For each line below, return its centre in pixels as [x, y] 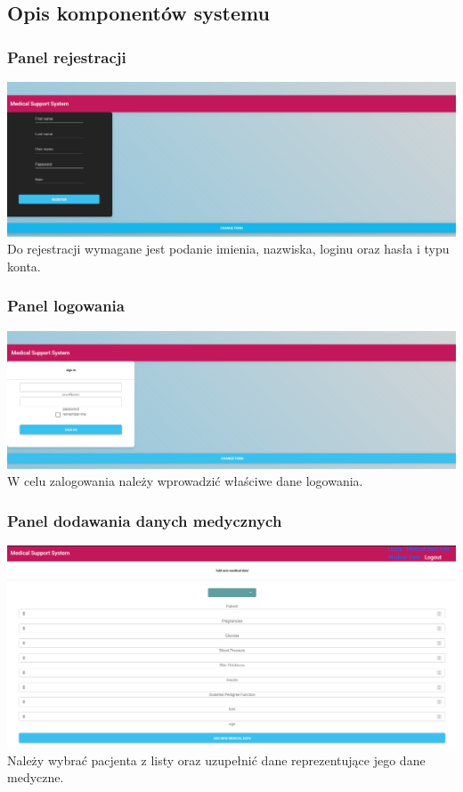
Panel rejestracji [67, 57]
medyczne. [36, 777]
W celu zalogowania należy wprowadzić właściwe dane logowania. [185, 481]
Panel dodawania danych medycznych [145, 520]
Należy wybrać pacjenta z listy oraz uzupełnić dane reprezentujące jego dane [216, 760]
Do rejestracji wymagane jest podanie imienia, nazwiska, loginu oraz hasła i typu [228, 249]
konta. [24, 266]
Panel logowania [66, 306]
